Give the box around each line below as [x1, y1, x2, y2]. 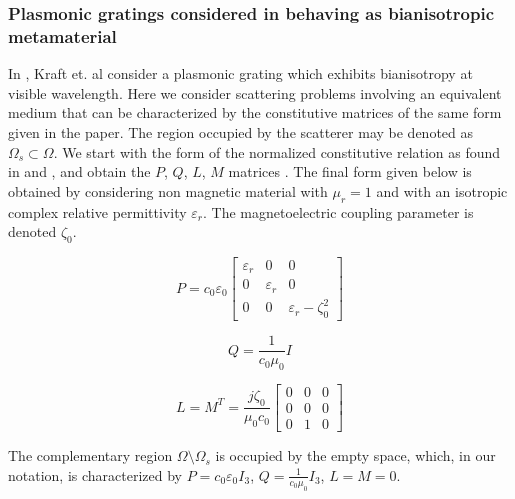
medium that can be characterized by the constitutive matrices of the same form [8, 102, 502, 123]
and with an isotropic [376, 180, 508, 201]
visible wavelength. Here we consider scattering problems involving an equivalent [8, 82, 502, 103]
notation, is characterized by [8, 464, 182, 485]
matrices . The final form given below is [228, 161, 472, 182]
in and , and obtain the [8, 161, 151, 182]
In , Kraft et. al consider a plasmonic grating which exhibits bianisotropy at [8, 63, 473, 84]
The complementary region [8, 445, 173, 466]
